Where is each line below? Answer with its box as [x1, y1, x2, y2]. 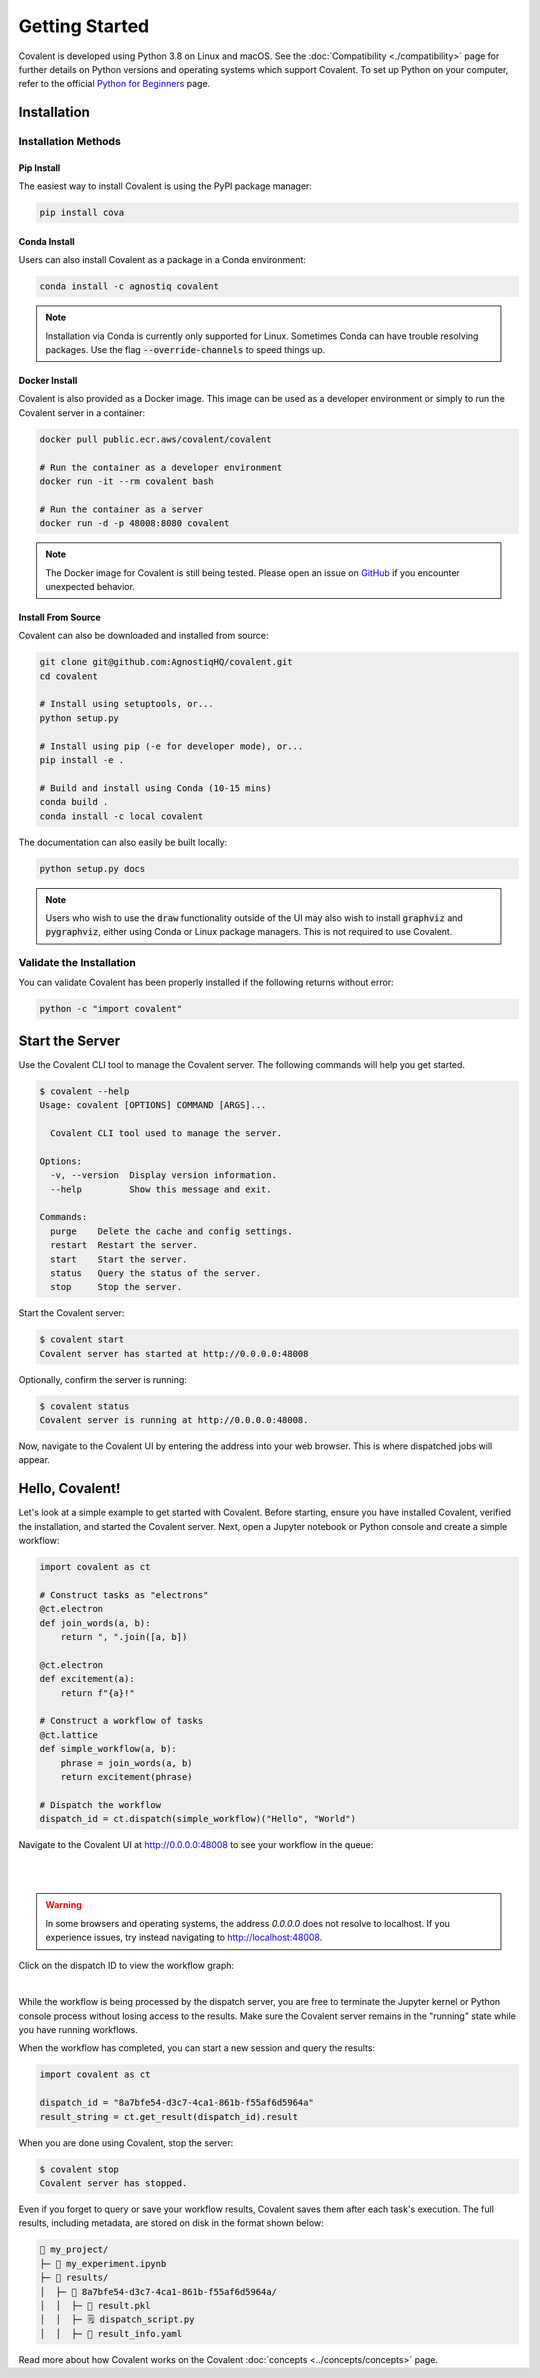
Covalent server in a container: [18, 406, 146, 419]
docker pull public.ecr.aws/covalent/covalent [39, 433, 272, 445]
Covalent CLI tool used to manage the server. [50, 1128, 283, 1139]
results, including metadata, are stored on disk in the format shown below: [18, 2217, 324, 2229]
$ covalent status [39, 1400, 130, 1412]
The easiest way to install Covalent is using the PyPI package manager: [18, 180, 312, 192]
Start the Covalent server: [18, 1307, 125, 1319]
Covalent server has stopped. [39, 2177, 188, 2189]
